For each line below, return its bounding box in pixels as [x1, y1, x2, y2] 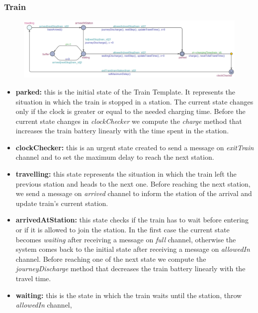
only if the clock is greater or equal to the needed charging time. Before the [15, 106, 246, 116]
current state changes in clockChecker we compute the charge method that [15, 115, 242, 126]
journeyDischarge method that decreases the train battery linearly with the [15, 263, 246, 274]
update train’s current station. [15, 198, 108, 208]
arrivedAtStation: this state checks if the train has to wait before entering [15, 214, 249, 225]
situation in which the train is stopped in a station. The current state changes [15, 96, 254, 106]
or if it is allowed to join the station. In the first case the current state [15, 224, 230, 235]
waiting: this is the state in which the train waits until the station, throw [15, 290, 242, 300]
